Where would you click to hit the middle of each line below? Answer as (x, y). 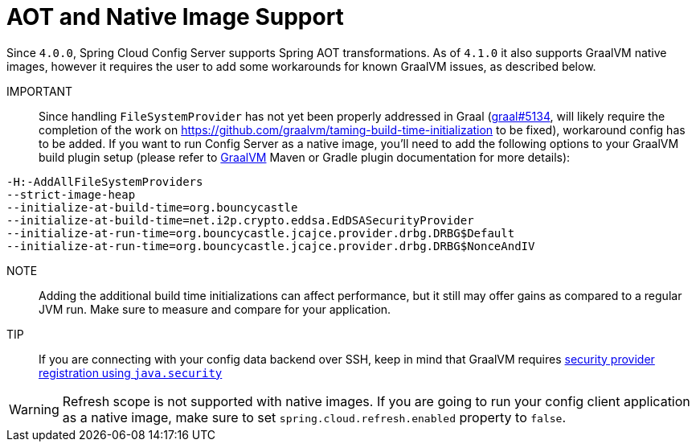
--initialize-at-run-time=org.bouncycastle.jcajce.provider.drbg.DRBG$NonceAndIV (271, 246)
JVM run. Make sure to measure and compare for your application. (215, 309)
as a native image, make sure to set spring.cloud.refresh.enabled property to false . (314, 417)
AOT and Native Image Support (175, 17)
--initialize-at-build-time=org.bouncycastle (152, 207)
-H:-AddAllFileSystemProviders (105, 181)
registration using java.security (131, 372)
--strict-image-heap (71, 194)
